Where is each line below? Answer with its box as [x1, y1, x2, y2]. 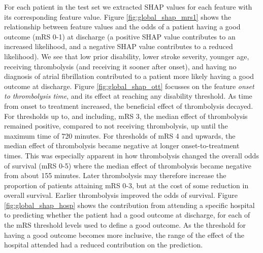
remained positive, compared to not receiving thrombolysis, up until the [4, 120, 228, 131]
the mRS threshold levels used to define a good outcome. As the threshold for [4, 220, 246, 230]
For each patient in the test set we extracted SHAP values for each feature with [4, 2, 252, 12]
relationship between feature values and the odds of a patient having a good [4, 21, 241, 32]
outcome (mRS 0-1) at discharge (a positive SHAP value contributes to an [4, 31, 236, 41]
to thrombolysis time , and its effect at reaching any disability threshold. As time [4, 91, 252, 101]
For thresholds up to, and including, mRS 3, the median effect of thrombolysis [4, 110, 248, 121]
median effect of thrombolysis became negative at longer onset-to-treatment [4, 140, 240, 151]
